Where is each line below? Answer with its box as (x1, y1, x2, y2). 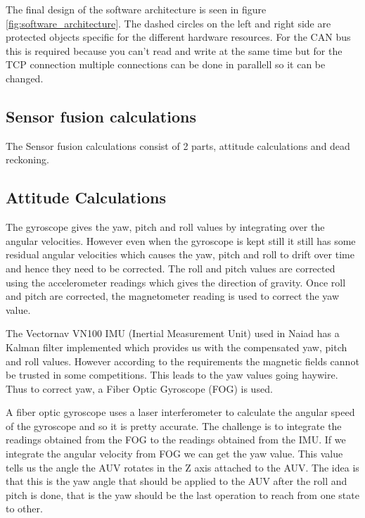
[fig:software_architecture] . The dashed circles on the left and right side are (6, 15, 331, 30)
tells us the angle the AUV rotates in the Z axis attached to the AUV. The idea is (6, 460, 359, 474)
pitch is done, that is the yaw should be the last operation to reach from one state (6, 487, 359, 502)
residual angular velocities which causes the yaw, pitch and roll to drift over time (6, 247, 354, 262)
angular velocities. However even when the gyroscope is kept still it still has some (6, 233, 356, 248)
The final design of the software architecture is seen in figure (6, 2, 267, 16)
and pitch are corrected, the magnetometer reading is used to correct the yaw (6, 289, 340, 303)
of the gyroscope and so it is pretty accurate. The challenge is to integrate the (6, 418, 342, 433)
